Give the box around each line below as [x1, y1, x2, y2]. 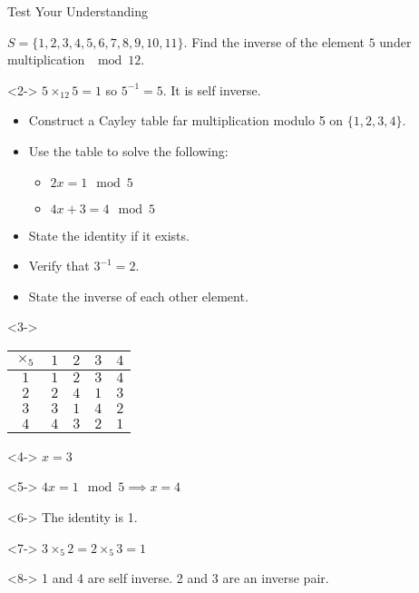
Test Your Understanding [7, 2, 149, 20]
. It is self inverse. [162, 80, 261, 99]
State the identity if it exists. [28, 225, 190, 244]
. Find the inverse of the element [183, 32, 365, 51]
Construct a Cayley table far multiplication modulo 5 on [28, 111, 344, 130]
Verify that [28, 256, 90, 275]
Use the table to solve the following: [28, 141, 229, 160]
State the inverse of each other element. [28, 286, 248, 305]
